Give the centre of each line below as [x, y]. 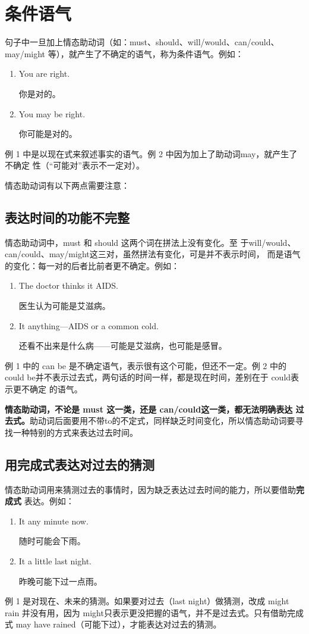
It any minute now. [53, 521]
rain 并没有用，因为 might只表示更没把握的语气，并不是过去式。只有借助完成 [154, 612]
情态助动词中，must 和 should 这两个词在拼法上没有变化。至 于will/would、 [150, 242]
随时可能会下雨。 [52, 541]
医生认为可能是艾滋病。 [64, 306]
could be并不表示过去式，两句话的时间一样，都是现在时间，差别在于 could [148, 377]
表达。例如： [49, 501]
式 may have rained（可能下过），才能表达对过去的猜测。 [113, 624]
